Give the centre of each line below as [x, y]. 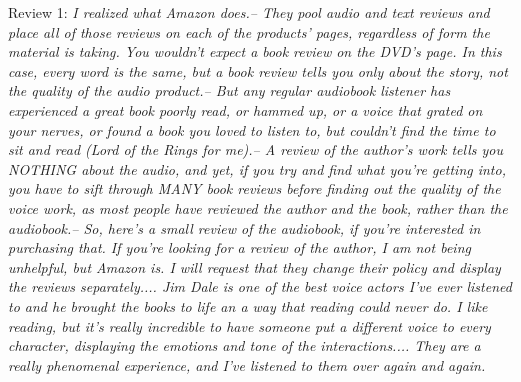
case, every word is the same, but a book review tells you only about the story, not [258, 70]
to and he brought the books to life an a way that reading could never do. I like [248, 305]
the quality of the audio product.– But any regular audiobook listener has [229, 90]
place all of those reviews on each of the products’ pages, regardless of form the [249, 31]
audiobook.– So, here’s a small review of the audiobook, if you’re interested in [244, 227]
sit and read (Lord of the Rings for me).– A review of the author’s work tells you [255, 149]
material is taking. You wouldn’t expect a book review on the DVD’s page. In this [255, 51]
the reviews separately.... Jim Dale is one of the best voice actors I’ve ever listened [260, 286]
